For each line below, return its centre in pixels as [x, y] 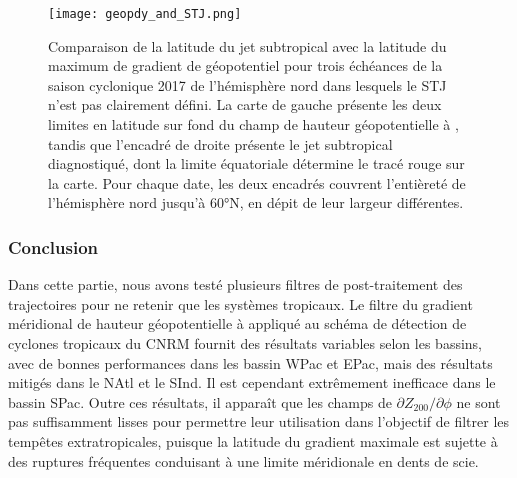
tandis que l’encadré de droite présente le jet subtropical [220, 143]
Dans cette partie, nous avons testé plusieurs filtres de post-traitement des [235, 284]
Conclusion [53, 246]
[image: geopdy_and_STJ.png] [145, 14]
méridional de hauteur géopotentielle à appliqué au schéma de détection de [237, 323]
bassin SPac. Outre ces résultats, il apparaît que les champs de [200, 401]
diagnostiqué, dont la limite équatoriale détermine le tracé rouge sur [256, 163]
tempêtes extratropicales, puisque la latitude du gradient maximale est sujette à [253, 440]
